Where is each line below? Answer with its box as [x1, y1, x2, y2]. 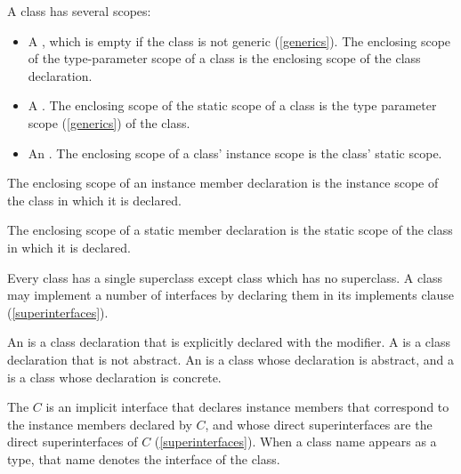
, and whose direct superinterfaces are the [205, 414, 433, 433]
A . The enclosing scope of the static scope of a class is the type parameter [28, 96, 437, 115]
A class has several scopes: [7, 2, 151, 20]
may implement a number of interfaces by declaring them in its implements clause [7, 285, 455, 304]
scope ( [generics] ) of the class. [28, 113, 190, 132]
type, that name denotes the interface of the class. [7, 449, 280, 468]
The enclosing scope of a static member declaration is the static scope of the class [7, 221, 453, 239]
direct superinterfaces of [7, 432, 138, 451]
